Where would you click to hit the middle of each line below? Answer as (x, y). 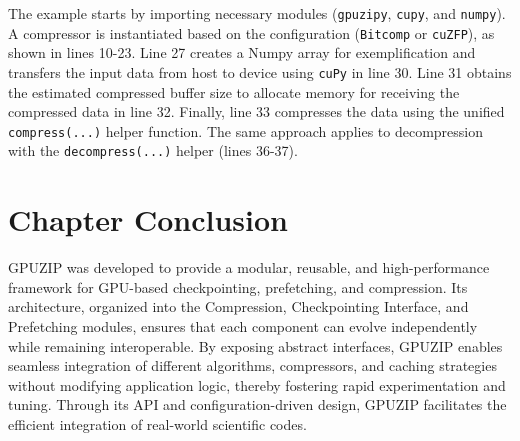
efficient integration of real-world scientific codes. (157, 423)
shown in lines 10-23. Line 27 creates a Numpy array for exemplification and (242, 52)
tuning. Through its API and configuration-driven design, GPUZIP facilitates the (257, 404)
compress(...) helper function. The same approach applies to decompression (245, 130)
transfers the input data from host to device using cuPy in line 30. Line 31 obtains (260, 71)
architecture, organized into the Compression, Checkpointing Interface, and (238, 306)
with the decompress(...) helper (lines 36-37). (153, 150)
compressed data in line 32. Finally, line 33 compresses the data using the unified (256, 111)
